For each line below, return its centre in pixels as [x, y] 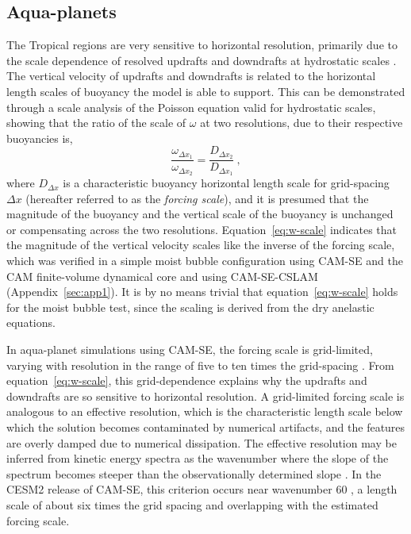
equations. [31, 323]
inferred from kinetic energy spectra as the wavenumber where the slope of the [198, 458]
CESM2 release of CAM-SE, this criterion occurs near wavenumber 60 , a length [202, 489]
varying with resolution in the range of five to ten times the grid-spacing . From [200, 365]
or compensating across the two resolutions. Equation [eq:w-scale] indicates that [202, 229]
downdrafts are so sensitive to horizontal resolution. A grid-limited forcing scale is [205, 396]
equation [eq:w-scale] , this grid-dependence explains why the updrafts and [187, 380]
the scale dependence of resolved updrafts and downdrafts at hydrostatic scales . [202, 60]
